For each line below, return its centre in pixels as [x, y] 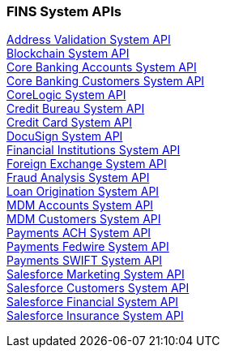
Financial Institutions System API [94, 150]
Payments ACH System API [79, 233]
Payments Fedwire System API [88, 247]
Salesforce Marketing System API [96, 274]
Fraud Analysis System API [78, 178]
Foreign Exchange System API [87, 164]
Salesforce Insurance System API [95, 316]
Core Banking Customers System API [106, 81]
